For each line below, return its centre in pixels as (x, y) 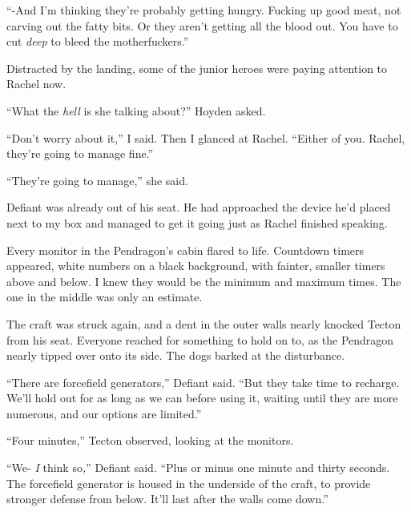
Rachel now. (36, 84)
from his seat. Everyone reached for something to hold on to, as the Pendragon (200, 339)
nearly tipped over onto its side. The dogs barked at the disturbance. (176, 355)
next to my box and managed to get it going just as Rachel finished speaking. (197, 222)
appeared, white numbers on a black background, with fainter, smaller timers (196, 266)
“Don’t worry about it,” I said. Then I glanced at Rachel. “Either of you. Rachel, (206, 137)
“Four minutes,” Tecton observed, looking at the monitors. (150, 440)
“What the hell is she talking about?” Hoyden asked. (136, 110)
